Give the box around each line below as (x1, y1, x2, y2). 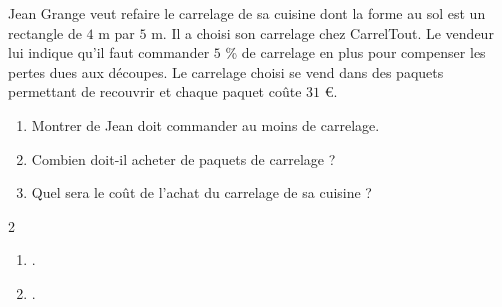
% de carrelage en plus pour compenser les (225, 42, 486, 63)
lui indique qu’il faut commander (8, 42, 210, 63)
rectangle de (8, 22, 82, 43)
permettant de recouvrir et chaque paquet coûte (8, 81, 302, 102)
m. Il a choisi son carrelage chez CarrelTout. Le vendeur (151, 22, 494, 43)
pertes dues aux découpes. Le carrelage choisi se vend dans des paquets (8, 61, 444, 82)
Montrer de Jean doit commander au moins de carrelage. (31, 114, 380, 135)
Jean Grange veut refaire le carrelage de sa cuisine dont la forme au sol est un (8, 3, 486, 23)
